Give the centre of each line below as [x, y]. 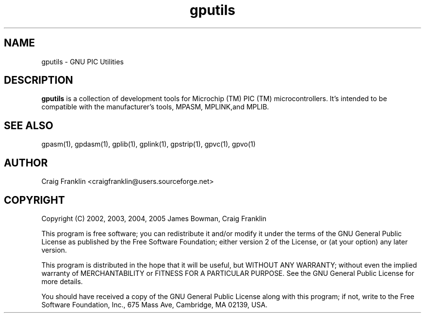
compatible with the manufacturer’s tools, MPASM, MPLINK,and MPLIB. [155, 107]
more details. [62, 281]
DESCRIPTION [39, 80]
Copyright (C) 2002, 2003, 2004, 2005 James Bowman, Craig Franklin [154, 218]
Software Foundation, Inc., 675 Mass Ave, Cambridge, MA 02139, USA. [155, 304]
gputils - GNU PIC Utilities [82, 61]
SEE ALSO [29, 125]
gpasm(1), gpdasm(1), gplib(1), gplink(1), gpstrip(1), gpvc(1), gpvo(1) [148, 144]
